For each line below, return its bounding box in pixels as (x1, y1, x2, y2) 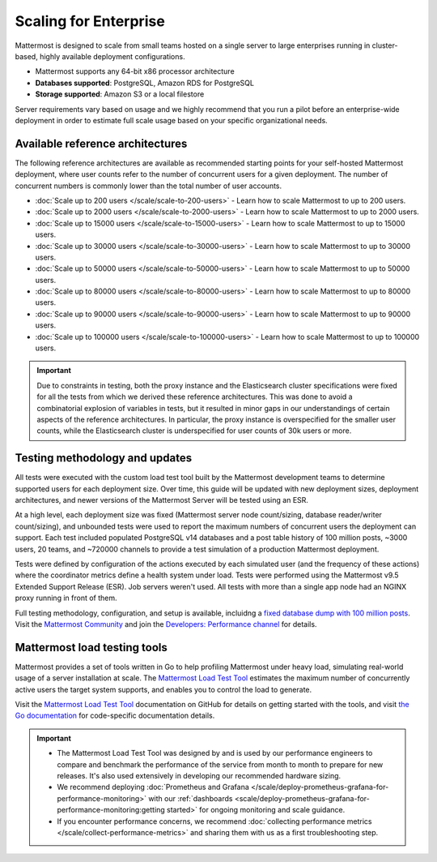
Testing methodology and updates (15, 451, 193, 465)
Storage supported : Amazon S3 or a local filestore (35, 89, 205, 99)
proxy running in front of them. (15, 593, 117, 603)
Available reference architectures (15, 136, 188, 150)
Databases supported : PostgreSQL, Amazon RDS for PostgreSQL (35, 78, 255, 88)
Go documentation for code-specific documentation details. (15, 710, 215, 721)
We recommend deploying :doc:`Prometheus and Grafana (57, 783, 250, 792)
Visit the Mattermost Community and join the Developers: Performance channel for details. (15, 619, 317, 628)
